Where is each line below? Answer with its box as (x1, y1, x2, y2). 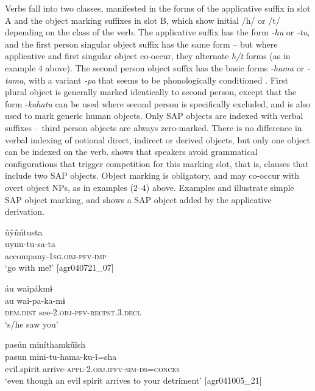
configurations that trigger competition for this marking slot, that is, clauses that (5, 157, 309, 170)
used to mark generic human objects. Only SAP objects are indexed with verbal (5, 109, 303, 122)
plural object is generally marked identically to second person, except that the (5, 85, 297, 98)
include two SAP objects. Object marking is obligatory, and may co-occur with (5, 169, 300, 182)
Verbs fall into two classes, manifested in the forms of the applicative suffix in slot (5, 2, 311, 14)
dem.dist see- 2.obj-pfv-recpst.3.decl (5, 306, 141, 318)
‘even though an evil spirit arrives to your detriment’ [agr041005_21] (5, 374, 262, 387)
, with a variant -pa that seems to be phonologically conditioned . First (23, 73, 289, 86)
